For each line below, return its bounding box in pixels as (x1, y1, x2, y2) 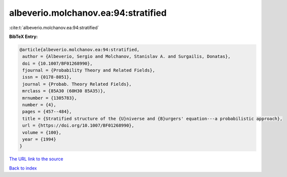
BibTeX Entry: (9, 34, 38, 39)
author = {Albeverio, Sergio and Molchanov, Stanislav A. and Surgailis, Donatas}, (22, 54, 231, 59)
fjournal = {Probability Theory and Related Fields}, (22, 68, 155, 73)
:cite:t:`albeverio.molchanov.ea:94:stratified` (9, 25, 99, 31)
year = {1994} (22, 137, 56, 142)
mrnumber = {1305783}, (22, 95, 78, 101)
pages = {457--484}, (22, 109, 72, 114)
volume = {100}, (22, 130, 62, 135)
